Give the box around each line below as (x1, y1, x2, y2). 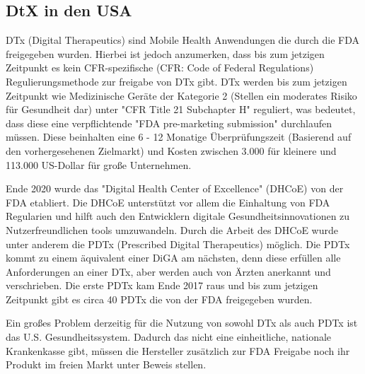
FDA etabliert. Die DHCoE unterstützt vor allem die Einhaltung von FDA (6, 194, 330, 209)
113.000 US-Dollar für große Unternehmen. (6, 157, 192, 172)
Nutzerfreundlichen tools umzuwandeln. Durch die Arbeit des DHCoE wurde (6, 222, 338, 237)
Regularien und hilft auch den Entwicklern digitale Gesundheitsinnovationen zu (6, 209, 350, 223)
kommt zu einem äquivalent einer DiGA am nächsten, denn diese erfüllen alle (6, 250, 341, 265)
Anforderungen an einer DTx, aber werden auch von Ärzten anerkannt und (6, 264, 331, 279)
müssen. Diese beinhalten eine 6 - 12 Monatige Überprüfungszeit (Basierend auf (6, 129, 352, 144)
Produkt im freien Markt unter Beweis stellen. (6, 357, 207, 372)
